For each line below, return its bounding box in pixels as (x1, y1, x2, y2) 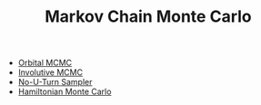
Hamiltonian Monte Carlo (17, 86, 112, 97)
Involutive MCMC (17, 67, 84, 78)
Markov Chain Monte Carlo (45, 6, 252, 27)
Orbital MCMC (17, 57, 73, 69)
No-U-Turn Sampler (17, 77, 93, 88)
